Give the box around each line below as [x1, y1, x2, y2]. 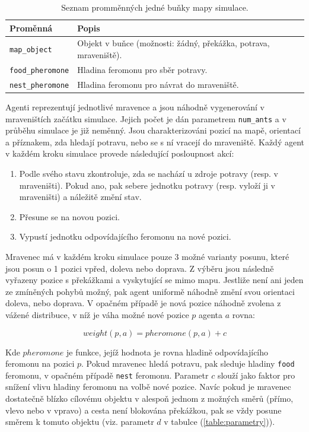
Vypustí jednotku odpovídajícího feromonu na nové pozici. [19, 230, 231, 243]
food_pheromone [9, 66, 69, 75]
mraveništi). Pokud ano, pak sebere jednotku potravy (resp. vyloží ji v [19, 179, 275, 191]
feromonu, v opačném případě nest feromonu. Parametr [5, 369, 209, 381]
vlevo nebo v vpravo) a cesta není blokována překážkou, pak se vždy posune [5, 404, 282, 416]
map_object [9, 46, 52, 55]
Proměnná [9, 21, 53, 34]
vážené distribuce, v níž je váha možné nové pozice [5, 308, 189, 320]
